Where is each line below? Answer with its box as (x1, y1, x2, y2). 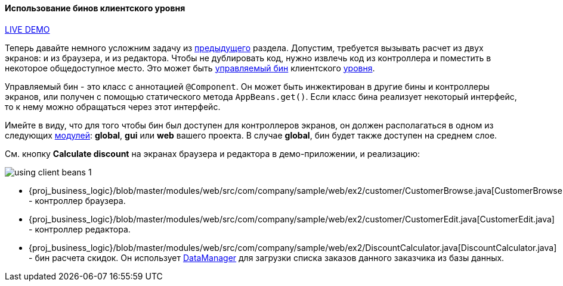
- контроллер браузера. (29, 195, 126, 206)
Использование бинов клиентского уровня (5, 3, 185, 13)
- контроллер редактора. (29, 224, 131, 234)
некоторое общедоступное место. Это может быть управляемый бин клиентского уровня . (5, 62, 375, 73)
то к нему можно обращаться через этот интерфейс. (5, 101, 221, 112)
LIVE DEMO (5, 24, 50, 34)
